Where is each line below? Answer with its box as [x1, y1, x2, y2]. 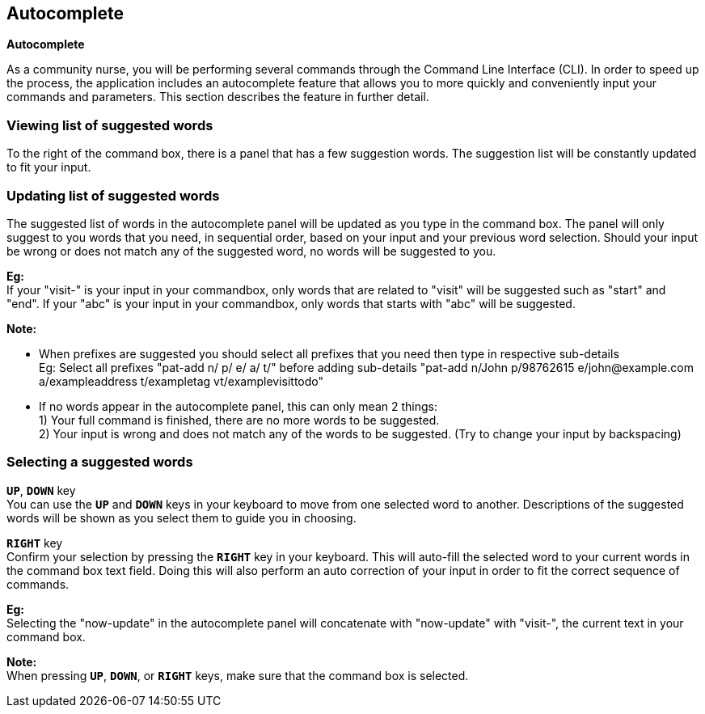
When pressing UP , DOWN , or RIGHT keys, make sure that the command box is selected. [6, 668, 469, 682]
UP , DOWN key [6, 483, 76, 497]
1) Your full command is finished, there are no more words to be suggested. [39, 412, 440, 427]
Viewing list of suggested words [6, 116, 213, 133]
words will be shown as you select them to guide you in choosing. [6, 510, 357, 525]
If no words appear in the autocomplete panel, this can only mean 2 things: [39, 399, 437, 413]
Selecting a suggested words [6, 454, 193, 471]
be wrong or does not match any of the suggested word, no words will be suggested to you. [6, 243, 496, 258]
